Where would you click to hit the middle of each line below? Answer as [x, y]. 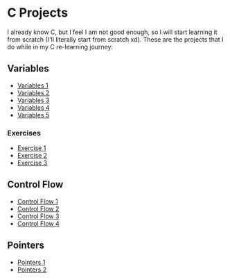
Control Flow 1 [37, 201]
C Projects [37, 13]
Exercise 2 [32, 156]
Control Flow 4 [38, 223]
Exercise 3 [32, 163]
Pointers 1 [31, 262]
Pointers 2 [32, 270]
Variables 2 [33, 92]
